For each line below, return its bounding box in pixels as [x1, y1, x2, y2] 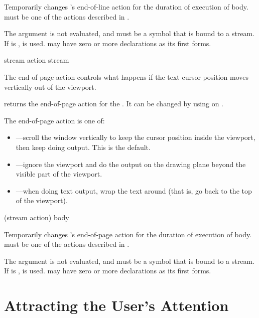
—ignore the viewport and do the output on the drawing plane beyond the [16, 158, 246, 169]
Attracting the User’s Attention [4, 295, 229, 315]
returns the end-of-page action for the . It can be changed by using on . [4, 98, 223, 109]
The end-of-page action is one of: [4, 115, 105, 125]
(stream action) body [4, 212, 69, 222]
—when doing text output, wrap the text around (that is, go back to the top [16, 185, 252, 196]
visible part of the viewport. [16, 169, 102, 179]
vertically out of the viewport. [4, 81, 96, 92]
